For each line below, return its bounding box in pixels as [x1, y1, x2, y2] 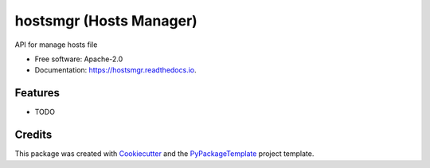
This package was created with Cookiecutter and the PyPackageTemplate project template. [14, 149, 315, 158]
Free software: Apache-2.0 [34, 54, 123, 64]
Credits [14, 128, 53, 142]
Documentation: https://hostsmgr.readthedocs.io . [34, 65, 197, 75]
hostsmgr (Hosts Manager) [14, 12, 198, 29]
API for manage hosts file [14, 40, 98, 49]
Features [14, 86, 60, 100]
